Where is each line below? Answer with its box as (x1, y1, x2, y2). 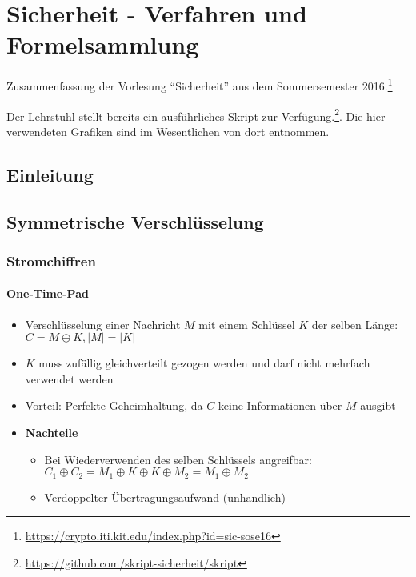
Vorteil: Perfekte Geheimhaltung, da (25, 397, 203, 414)
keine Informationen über (218, 397, 342, 414)
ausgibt (360, 397, 396, 414)
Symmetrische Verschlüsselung (6, 209, 264, 234)
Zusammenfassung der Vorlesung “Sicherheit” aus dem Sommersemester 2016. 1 (6, 75, 393, 94)
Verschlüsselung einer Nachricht (25, 315, 181, 332)
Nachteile (25, 423, 78, 440)
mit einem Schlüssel (198, 315, 295, 332)
